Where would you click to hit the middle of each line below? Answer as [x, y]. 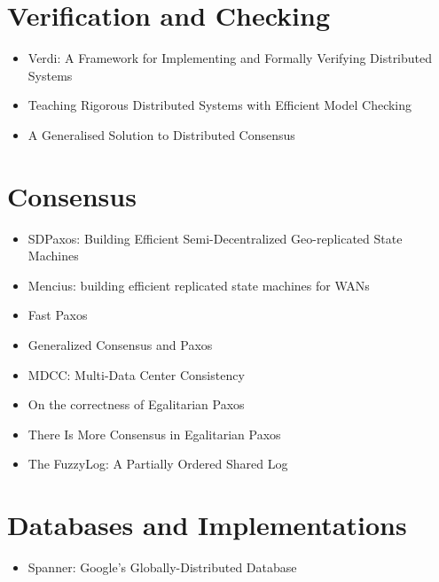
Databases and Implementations [207, 525]
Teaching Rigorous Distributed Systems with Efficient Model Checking [220, 105]
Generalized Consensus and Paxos [120, 345]
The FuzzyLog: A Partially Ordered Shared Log [158, 464]
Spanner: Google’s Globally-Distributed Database [162, 567]
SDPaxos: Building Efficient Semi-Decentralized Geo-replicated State [215, 238]
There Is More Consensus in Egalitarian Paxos [154, 434]
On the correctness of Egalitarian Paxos [136, 404]
